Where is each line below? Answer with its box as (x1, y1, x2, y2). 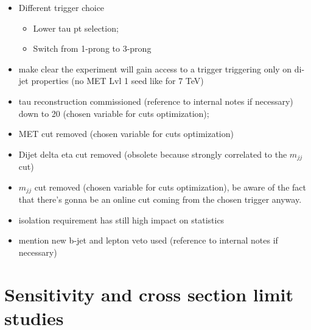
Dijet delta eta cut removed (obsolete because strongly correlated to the (18, 147, 287, 160)
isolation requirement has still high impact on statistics (18, 213, 225, 226)
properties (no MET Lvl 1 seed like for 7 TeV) (31, 74, 204, 87)
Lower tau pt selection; (33, 21, 119, 34)
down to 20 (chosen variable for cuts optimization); (18, 107, 209, 119)
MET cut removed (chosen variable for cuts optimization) (18, 127, 234, 140)
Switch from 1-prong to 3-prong (33, 42, 152, 55)
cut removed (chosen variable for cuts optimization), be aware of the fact (34, 180, 306, 193)
